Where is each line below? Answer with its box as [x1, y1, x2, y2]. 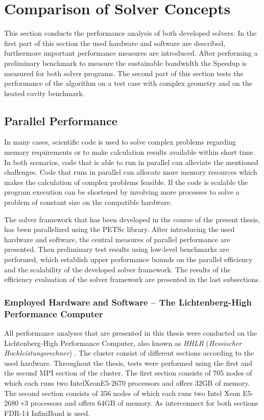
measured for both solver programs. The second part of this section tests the [4, 67, 244, 78]
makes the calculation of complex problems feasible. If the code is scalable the [4, 176, 248, 187]
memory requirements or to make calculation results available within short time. [4, 147, 255, 157]
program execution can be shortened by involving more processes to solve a [4, 186, 239, 197]
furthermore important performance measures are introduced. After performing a [4, 48, 258, 58]
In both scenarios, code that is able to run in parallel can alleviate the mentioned [4, 156, 258, 167]
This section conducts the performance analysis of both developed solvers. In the [4, 28, 257, 38]
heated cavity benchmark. [4, 87, 85, 98]
